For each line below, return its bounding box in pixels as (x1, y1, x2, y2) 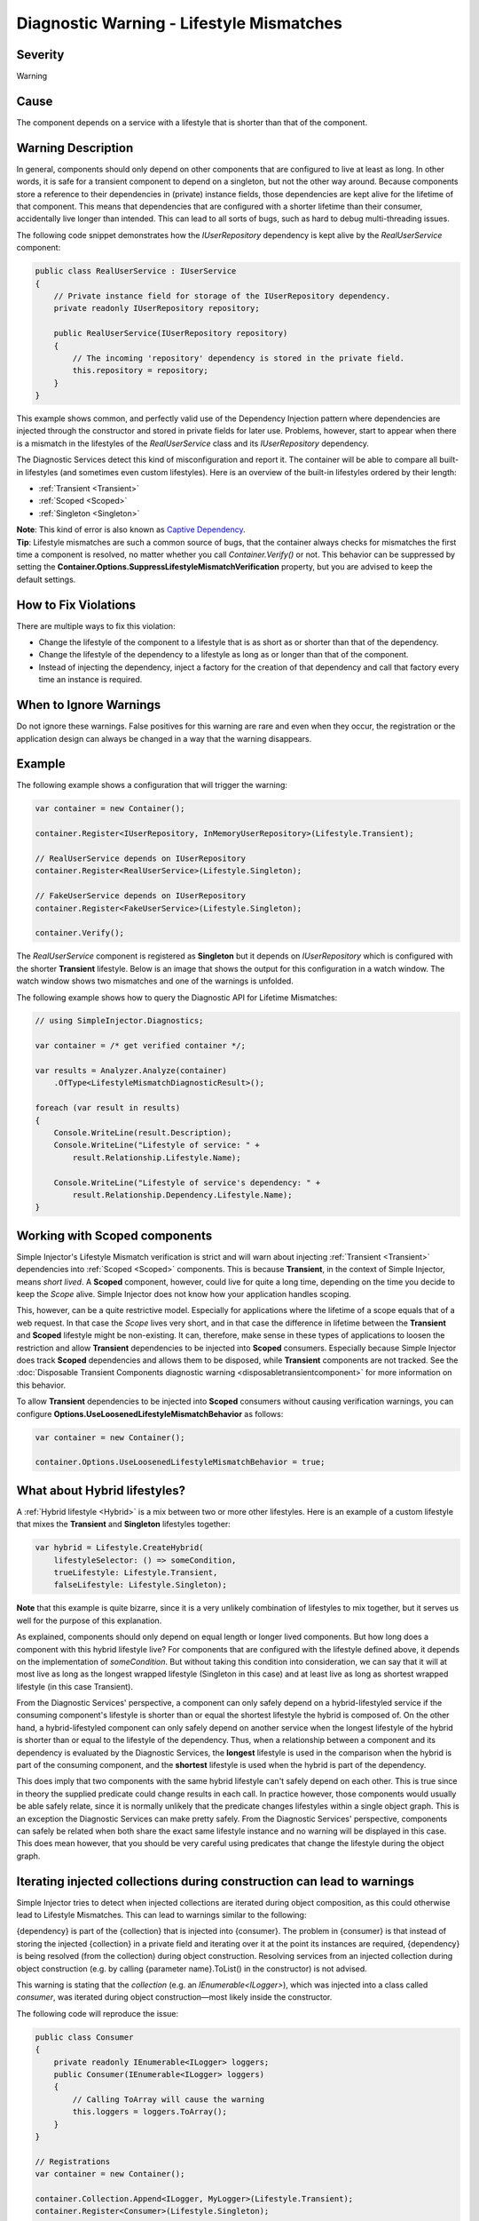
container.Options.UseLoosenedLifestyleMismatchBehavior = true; (35, 1457, 326, 1468)
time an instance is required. (38, 674, 143, 685)
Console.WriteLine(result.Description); (53, 1128, 232, 1137)
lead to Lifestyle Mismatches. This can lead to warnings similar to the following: (16, 1910, 307, 1921)
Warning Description (16, 140, 134, 155)
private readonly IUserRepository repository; (53, 303, 261, 314)
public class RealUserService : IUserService (35, 267, 237, 276)
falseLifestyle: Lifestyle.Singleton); (53, 1580, 228, 1590)
